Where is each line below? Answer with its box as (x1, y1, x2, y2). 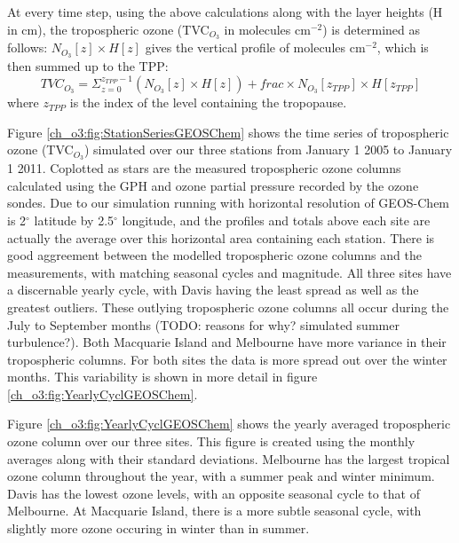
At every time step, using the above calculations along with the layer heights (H (7, 3, 443, 20)
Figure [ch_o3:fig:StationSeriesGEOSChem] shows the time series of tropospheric (7, 122, 449, 141)
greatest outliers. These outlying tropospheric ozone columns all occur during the (7, 297, 449, 316)
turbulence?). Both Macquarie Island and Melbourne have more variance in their (7, 333, 447, 351)
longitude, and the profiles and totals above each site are (122, 210, 431, 229)
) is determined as (322, 20, 421, 38)
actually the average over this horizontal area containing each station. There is (7, 228, 435, 247)
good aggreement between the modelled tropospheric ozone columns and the (7, 246, 422, 264)
